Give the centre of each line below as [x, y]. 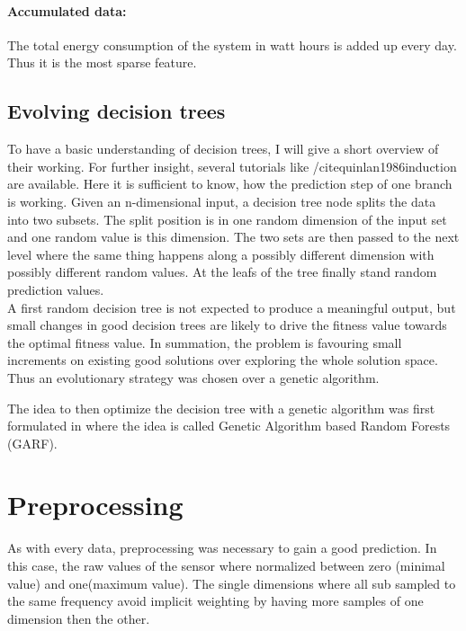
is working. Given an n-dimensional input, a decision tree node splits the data [222, 201]
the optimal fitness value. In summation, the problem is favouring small [205, 342]
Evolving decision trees [116, 111]
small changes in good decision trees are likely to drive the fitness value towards [227, 325]
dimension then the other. [79, 618]
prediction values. [56, 289]
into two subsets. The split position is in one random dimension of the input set [227, 219]
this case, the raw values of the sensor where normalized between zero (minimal [226, 565]
